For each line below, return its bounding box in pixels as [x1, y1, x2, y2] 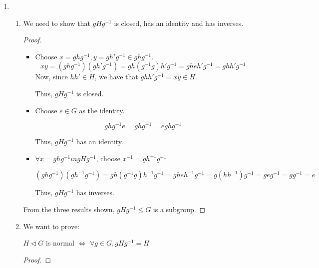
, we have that [94, 71, 138, 82]
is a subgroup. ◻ [153, 204, 206, 215]
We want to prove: [23, 221, 80, 231]
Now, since [35, 71, 68, 82]
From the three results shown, [23, 204, 115, 215]
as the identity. [79, 105, 125, 115]
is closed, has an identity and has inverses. [114, 17, 244, 28]
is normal [46, 238, 74, 248]
